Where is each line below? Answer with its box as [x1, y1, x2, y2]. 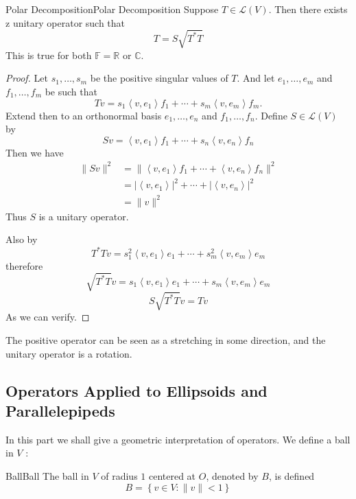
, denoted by [206, 468, 259, 483]
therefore [5, 258, 43, 272]
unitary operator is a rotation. [5, 346, 132, 360]
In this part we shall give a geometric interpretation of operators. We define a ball [5, 432, 351, 446]
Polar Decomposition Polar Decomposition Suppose [5, 2, 219, 16]
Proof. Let [5, 71, 48, 85]
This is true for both [5, 47, 92, 62]
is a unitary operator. [38, 209, 129, 223]
